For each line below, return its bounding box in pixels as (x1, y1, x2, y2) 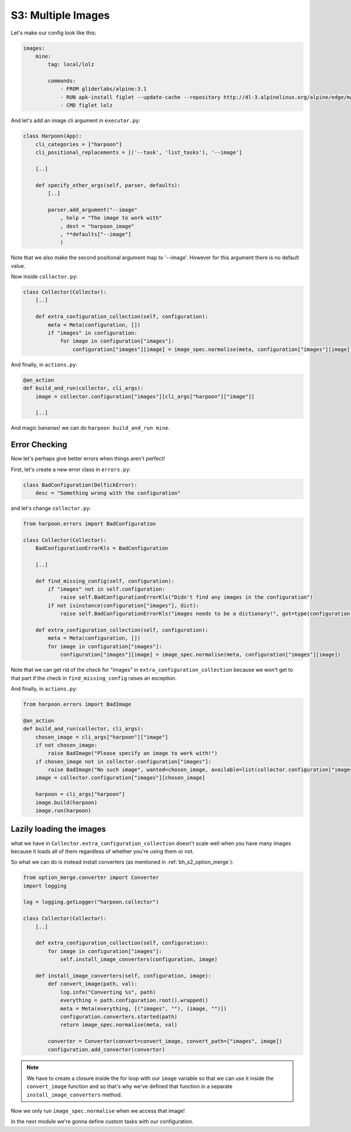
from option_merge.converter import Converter (23, 874, 159, 881)
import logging (23, 882, 67, 889)
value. (11, 262, 26, 269)
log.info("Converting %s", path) (60, 989, 156, 995)
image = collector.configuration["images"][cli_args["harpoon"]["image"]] (35, 393, 254, 400)
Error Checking (11, 440, 67, 450)
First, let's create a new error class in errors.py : (11, 465, 131, 473)
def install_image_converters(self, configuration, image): (35, 972, 212, 979)
